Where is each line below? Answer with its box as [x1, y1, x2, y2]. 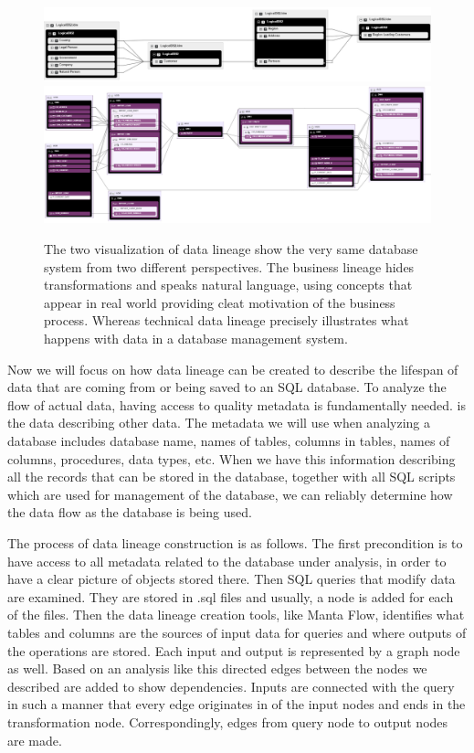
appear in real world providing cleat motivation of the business [44, 292, 395, 312]
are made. [7, 730, 62, 749]
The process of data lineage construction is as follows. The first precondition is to [7, 533, 463, 552]
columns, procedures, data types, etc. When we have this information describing [7, 449, 456, 468]
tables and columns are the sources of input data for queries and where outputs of [7, 622, 467, 642]
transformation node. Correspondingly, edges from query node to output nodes [7, 712, 448, 731]
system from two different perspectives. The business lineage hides [44, 257, 415, 276]
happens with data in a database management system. [44, 329, 348, 348]
